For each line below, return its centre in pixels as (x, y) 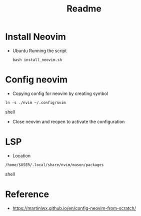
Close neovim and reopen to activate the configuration (68, 121)
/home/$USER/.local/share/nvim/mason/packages (54, 165)
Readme (84, 9)
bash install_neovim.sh (37, 60)
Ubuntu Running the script (39, 50)
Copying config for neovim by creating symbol (60, 93)
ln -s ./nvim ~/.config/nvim (35, 102)
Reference (27, 194)
